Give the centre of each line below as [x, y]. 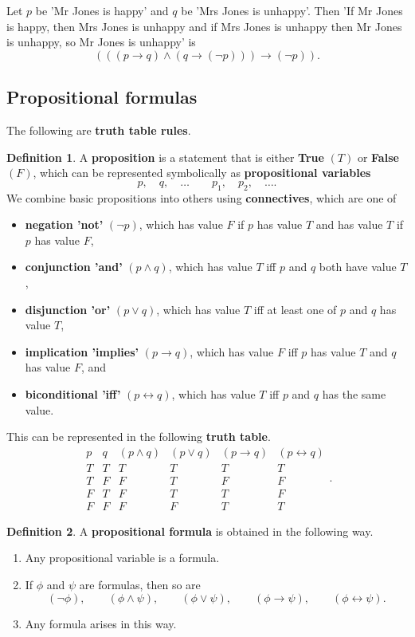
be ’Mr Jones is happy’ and [102, 10]
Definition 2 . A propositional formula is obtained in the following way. [190, 531]
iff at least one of [295, 309]
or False [378, 157]
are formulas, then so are [140, 585]
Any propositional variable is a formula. [122, 558]
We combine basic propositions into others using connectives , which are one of [202, 197]
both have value [358, 267]
